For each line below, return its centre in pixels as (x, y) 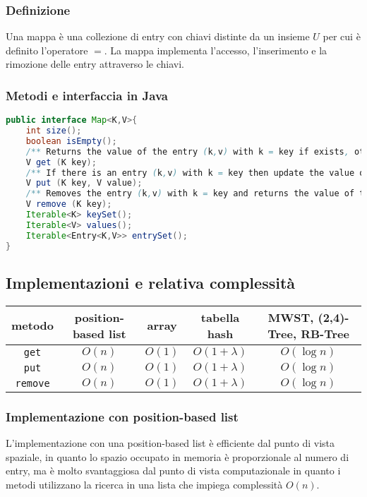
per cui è (342, 36)
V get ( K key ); (61, 162)
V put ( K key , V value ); (84, 183)
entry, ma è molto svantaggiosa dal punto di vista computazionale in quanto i (173, 471)
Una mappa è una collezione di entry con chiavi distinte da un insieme (158, 36)
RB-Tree (325, 333)
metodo (33, 325)
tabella (220, 317)
